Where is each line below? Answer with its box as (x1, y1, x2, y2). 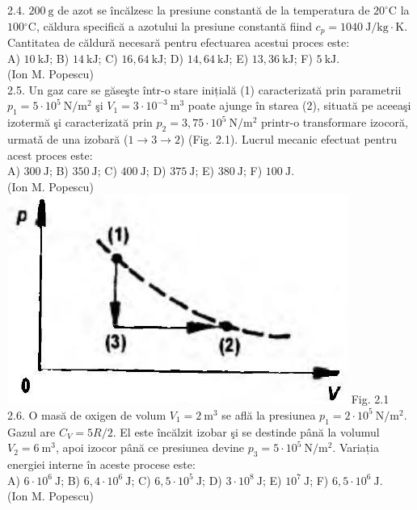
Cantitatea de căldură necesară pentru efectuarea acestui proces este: (7, 34, 350, 51)
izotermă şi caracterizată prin (7, 114, 153, 131)
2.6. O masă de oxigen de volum (7, 406, 166, 423)
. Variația (332, 439, 379, 456)
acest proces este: (7, 146, 93, 163)
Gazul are (7, 423, 56, 440)
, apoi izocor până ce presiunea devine (55, 439, 245, 456)
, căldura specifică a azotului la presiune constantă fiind (36, 17, 312, 34)
